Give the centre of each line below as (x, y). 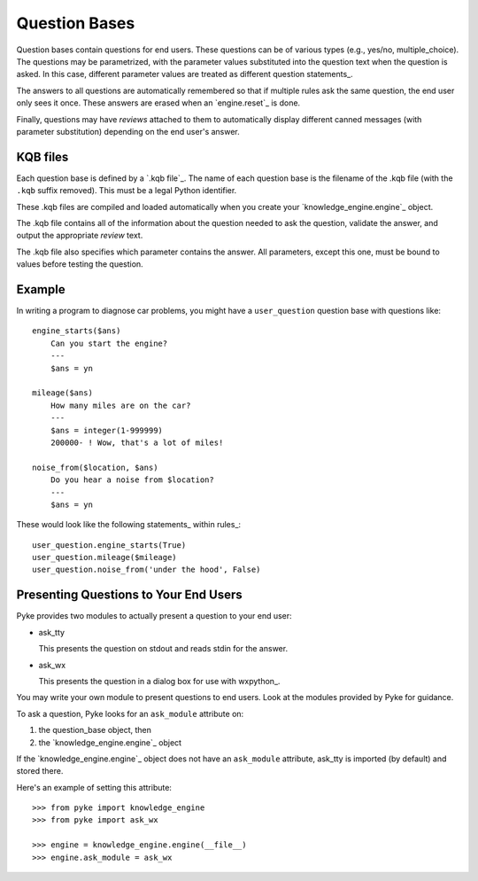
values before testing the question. (80, 264)
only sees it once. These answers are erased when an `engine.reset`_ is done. (158, 103)
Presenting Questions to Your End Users (129, 595)
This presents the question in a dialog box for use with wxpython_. (159, 681)
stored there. (40, 771)
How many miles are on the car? (120, 405)
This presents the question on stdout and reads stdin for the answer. (163, 649)
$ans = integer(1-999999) (107, 430)
